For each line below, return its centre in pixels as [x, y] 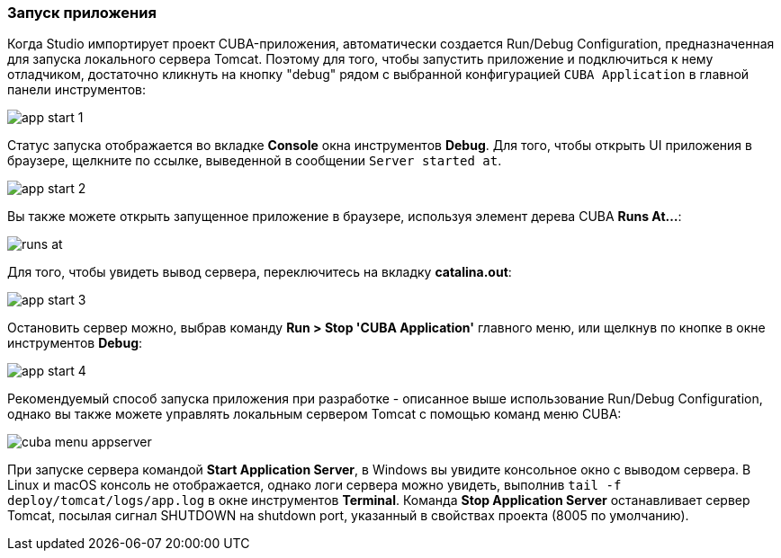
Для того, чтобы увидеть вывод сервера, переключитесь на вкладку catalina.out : [260, 272]
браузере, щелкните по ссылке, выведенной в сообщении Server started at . [255, 161]
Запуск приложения [82, 13]
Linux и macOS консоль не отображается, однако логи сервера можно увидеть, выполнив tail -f [314, 485]
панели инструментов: [76, 90]
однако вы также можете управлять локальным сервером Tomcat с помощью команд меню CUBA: [314, 414]
